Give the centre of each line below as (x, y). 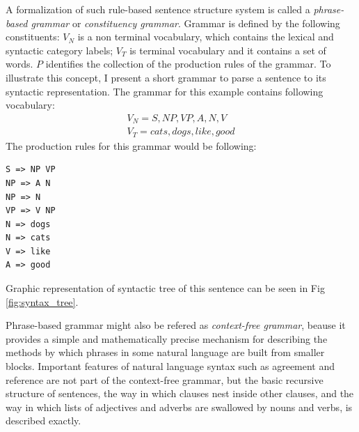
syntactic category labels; (59, 50)
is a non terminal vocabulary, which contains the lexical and (206, 37)
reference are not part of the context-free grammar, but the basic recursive (165, 379)
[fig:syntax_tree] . (42, 301)
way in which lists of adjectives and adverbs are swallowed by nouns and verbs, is (179, 407)
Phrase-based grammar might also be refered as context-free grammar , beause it (176, 325)
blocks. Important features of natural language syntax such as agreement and (170, 366)
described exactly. (43, 421)
